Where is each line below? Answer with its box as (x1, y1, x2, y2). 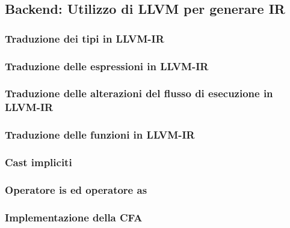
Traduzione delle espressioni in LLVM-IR (5, 58, 209, 73)
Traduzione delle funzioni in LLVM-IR (5, 127, 195, 142)
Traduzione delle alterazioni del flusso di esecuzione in (5, 86, 273, 101)
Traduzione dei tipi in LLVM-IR (5, 31, 164, 46)
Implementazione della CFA (5, 209, 143, 224)
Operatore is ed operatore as (5, 182, 147, 197)
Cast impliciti (5, 155, 72, 169)
